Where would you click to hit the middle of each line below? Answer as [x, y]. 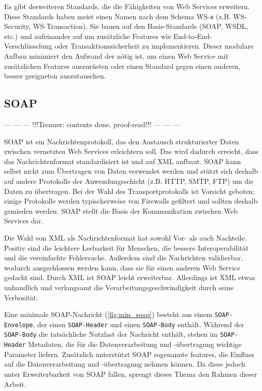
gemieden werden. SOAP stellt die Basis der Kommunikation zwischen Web [121, 210]
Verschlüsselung [28, 46]
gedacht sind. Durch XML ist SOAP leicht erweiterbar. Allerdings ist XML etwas [130, 277]
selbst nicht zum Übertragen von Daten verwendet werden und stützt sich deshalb [131, 171]
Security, [17, 26]
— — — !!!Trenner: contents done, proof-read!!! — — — [92, 124]
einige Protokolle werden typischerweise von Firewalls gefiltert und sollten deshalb [131, 201]
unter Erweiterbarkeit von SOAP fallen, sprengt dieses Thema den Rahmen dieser [131, 374]
